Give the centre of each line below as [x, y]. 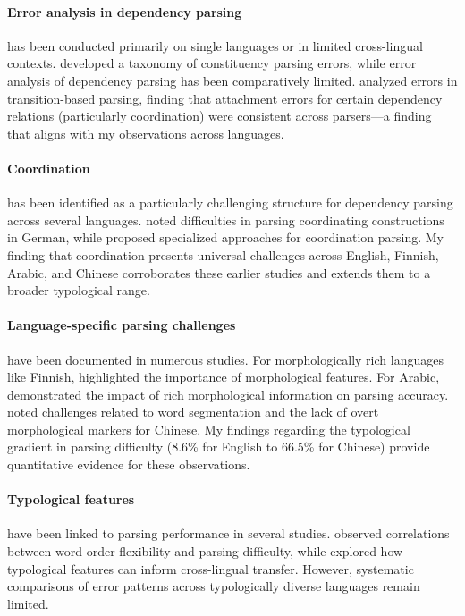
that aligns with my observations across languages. [146, 133]
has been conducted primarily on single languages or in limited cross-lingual [215, 45]
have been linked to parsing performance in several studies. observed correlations [228, 533]
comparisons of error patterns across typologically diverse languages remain [214, 586]
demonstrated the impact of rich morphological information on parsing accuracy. [228, 394]
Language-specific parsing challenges [122, 325]
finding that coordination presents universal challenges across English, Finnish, [223, 254]
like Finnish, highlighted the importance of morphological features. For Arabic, [224, 377]
